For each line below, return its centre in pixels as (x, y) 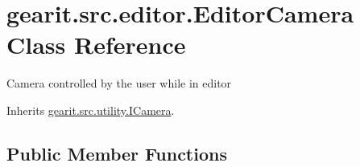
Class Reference (96, 45)
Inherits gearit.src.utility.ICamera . (91, 110)
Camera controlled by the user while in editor (119, 83)
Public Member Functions (117, 153)
